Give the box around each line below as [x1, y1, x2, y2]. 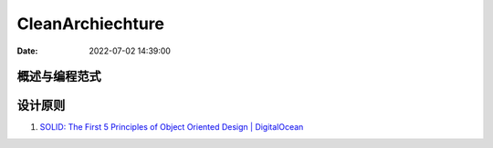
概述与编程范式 [16, 69, 101, 84]
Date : [16, 45, 38, 56]
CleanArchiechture [16, 14, 164, 34]
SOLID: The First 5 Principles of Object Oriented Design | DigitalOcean [39, 122, 304, 133]
